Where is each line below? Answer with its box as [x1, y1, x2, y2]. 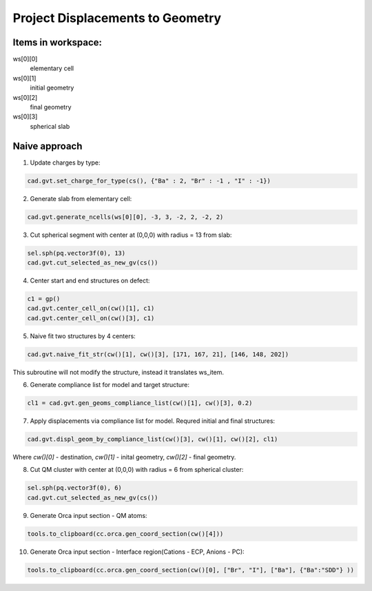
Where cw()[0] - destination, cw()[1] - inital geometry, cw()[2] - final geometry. [12, 453, 236, 462]
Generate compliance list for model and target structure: [30, 381, 189, 389]
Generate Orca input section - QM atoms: [30, 511, 147, 519]
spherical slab [30, 122, 70, 130]
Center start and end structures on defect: [30, 276, 150, 284]
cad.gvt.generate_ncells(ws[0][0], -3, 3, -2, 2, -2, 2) [27, 213, 224, 220]
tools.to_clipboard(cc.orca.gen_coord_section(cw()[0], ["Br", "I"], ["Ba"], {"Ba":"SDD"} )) [27, 566, 355, 574]
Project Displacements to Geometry [12, 10, 222, 25]
